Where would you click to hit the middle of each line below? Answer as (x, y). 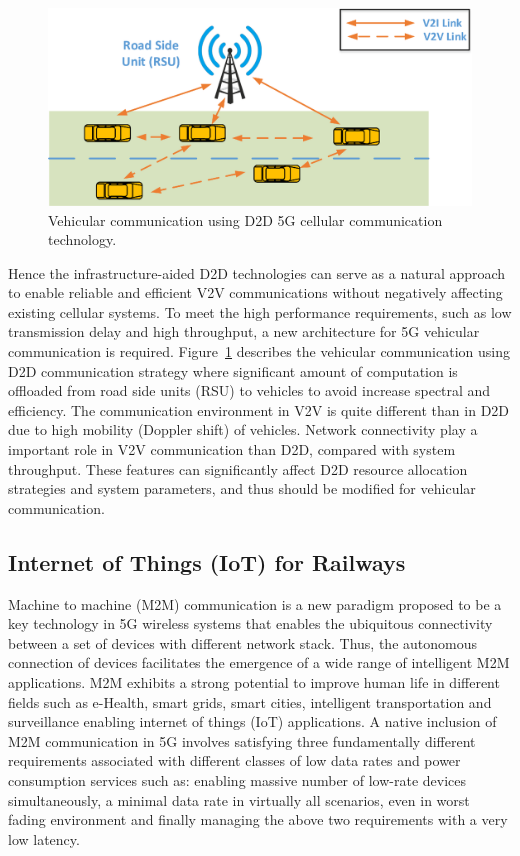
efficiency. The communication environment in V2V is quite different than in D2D (259, 409)
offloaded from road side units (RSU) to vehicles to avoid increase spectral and (249, 390)
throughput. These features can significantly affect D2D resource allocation (238, 468)
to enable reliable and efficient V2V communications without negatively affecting (255, 292)
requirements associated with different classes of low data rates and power (234, 760)
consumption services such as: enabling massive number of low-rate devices (237, 779)
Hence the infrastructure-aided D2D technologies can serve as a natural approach (257, 272)
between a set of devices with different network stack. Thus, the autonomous (243, 642)
